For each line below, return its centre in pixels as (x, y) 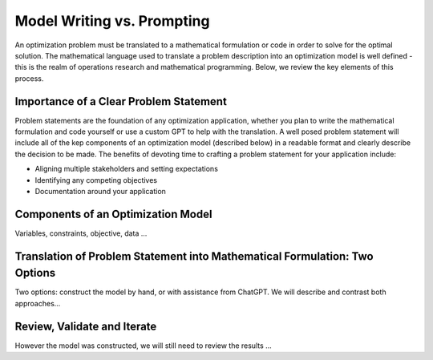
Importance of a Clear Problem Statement (121, 101)
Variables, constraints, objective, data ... (81, 233)
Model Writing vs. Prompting (112, 21)
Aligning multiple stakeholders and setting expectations (126, 169)
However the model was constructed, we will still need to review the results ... (143, 346)
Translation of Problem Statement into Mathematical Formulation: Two (194, 256)
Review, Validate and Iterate (86, 326)
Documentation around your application (100, 191)
